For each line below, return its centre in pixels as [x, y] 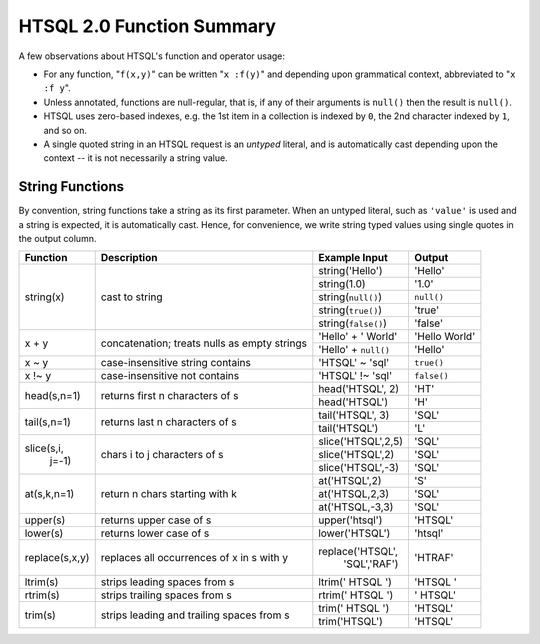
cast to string [132, 297]
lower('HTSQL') [354, 533]
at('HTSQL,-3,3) [356, 507]
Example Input [353, 258]
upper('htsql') [350, 520]
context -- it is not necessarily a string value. [136, 158]
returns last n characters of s [168, 422]
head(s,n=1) [52, 395]
